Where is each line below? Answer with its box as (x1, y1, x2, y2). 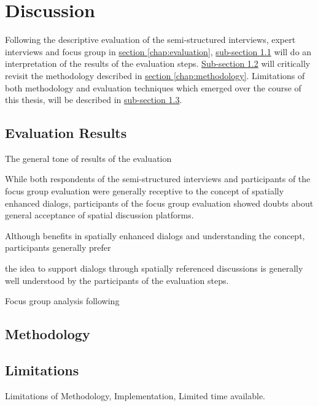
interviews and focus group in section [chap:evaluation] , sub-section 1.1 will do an (5, 45, 312, 58)
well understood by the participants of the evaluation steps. (5, 274, 229, 286)
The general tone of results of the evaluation (5, 151, 172, 164)
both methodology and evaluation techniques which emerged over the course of (5, 81, 301, 94)
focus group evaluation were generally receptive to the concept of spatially (5, 185, 284, 197)
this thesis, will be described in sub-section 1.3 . (5, 93, 182, 106)
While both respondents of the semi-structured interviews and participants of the (5, 172, 311, 185)
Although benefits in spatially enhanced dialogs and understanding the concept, (5, 229, 305, 242)
